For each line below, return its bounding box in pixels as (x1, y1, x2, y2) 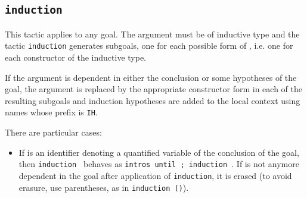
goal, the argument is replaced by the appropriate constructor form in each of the (5, 83, 302, 95)
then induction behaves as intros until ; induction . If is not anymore (18, 158, 299, 170)
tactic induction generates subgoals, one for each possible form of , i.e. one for (5, 39, 293, 52)
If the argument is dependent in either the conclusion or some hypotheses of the (5, 71, 297, 83)
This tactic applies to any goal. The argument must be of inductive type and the (5, 27, 300, 40)
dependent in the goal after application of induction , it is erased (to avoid (18, 169, 292, 181)
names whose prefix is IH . (5, 106, 98, 118)
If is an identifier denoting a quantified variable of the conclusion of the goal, (18, 146, 299, 158)
